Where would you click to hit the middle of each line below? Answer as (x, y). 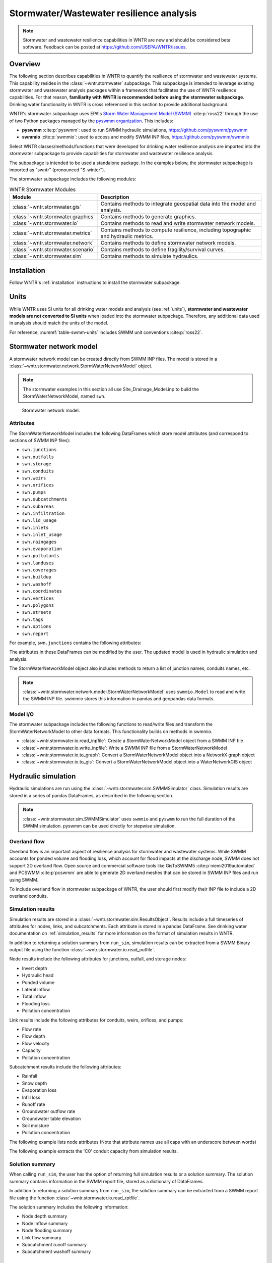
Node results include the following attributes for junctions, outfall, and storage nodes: (98, 959)
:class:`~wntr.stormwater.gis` (47, 207)
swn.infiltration (43, 513)
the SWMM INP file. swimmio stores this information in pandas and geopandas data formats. (119, 699)
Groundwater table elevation (51, 1119)
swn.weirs (34, 478)
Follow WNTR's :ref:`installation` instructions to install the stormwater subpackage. (95, 282)
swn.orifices (38, 485)
